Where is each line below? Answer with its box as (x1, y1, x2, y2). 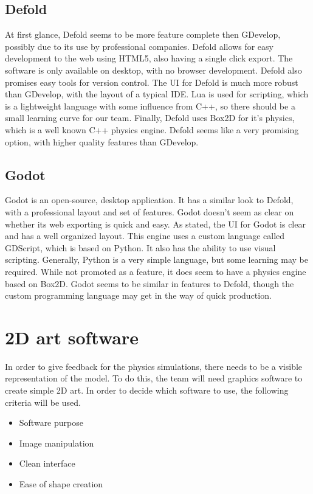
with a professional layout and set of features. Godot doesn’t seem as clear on (5, 205, 294, 218)
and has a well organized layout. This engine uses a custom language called (5, 229, 285, 242)
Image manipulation (19, 436, 94, 449)
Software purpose (19, 416, 83, 429)
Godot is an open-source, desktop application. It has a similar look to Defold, (5, 193, 294, 206)
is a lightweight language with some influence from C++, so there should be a (5, 99, 295, 112)
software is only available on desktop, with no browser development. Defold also (5, 63, 302, 76)
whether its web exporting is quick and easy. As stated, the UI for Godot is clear (5, 217, 306, 230)
